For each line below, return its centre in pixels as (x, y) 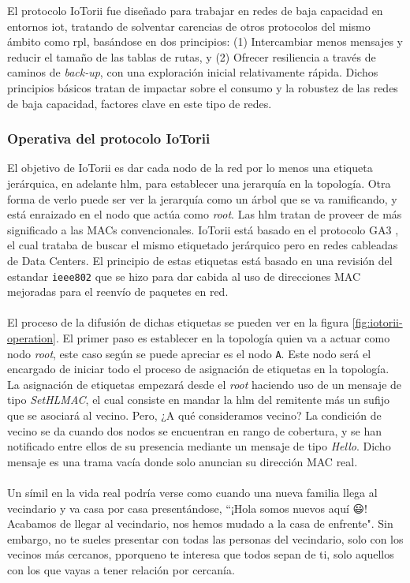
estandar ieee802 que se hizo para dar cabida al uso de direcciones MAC (184, 276)
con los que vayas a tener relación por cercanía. (121, 569)
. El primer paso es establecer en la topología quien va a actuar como (223, 337)
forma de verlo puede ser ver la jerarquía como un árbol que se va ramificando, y (202, 198)
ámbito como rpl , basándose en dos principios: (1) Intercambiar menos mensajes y (205, 41)
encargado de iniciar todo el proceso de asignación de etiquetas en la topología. (198, 369)
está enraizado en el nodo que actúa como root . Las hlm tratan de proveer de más (205, 214)
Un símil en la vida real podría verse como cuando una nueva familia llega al (192, 492)
